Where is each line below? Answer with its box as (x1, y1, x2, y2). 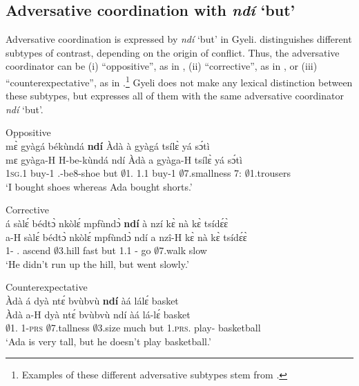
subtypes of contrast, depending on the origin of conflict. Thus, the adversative (6, 45, 340, 59)
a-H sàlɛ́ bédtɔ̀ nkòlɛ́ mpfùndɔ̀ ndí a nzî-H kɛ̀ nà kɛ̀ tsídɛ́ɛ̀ (6, 229, 247, 244)
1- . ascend (6, 243, 51, 258)
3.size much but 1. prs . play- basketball (97, 320, 261, 335)
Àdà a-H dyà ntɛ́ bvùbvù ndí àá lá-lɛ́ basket (6, 307, 191, 321)
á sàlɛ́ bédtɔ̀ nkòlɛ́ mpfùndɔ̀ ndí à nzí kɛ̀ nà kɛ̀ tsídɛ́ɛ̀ (6, 215, 229, 230)
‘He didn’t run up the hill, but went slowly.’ (6, 256, 189, 271)
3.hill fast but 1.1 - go (59, 243, 151, 258)
